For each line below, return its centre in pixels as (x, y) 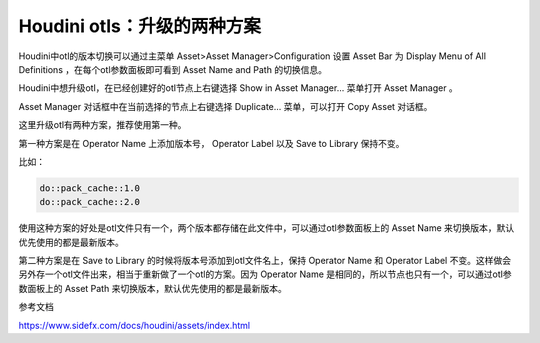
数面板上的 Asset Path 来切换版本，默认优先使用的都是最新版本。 (152, 288)
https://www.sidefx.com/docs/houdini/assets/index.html (134, 325)
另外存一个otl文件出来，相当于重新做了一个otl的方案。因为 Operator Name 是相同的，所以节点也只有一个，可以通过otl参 (265, 274)
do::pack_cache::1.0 (89, 188)
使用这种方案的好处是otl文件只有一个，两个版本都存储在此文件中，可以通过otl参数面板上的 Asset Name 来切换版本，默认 (266, 228)
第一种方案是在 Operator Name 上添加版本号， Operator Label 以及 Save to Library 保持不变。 (211, 143)
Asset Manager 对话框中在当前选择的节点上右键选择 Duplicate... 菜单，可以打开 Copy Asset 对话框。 (225, 106)
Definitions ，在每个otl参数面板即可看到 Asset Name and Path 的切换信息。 (172, 69)
